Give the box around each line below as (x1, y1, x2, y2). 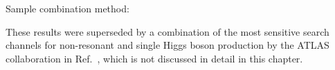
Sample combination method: (6, 1, 129, 15)
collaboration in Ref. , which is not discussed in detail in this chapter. (6, 51, 303, 65)
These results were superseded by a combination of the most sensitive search (6, 24, 329, 38)
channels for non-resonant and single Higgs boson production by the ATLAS (6, 38, 329, 52)
